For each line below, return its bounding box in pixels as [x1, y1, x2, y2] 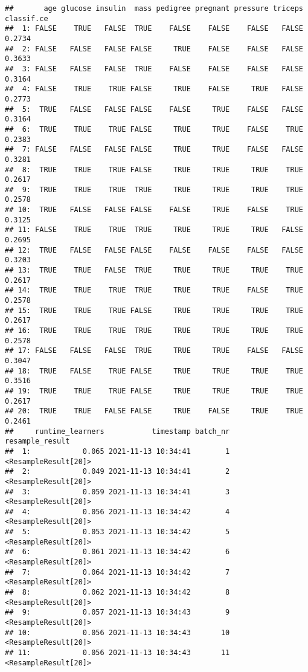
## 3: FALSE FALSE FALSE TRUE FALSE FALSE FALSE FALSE [5, 64, 303, 73]
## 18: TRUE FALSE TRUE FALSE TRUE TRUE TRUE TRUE [5, 366, 303, 375]
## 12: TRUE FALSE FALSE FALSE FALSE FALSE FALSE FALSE [5, 245, 303, 254]
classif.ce [5, 14, 48, 23]
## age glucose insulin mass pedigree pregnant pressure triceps [5, 4, 303, 13]
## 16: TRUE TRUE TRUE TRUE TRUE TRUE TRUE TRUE [5, 326, 303, 335]
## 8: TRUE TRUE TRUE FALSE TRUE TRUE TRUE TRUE [5, 165, 303, 174]
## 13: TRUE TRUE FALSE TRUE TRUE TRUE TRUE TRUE [5, 266, 303, 275]
